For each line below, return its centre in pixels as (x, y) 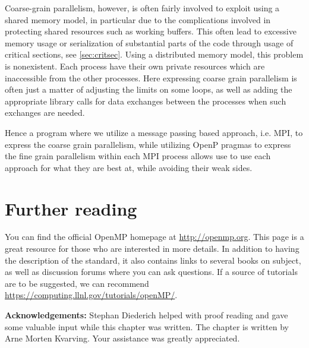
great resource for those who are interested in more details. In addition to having (152, 249)
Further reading (71, 208)
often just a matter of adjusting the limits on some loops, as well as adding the (149, 89)
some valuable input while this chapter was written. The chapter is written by (147, 326)
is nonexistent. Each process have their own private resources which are (135, 66)
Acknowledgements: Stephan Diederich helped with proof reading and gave (146, 315)
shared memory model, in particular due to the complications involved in (138, 19)
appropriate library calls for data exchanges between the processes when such (146, 101)
